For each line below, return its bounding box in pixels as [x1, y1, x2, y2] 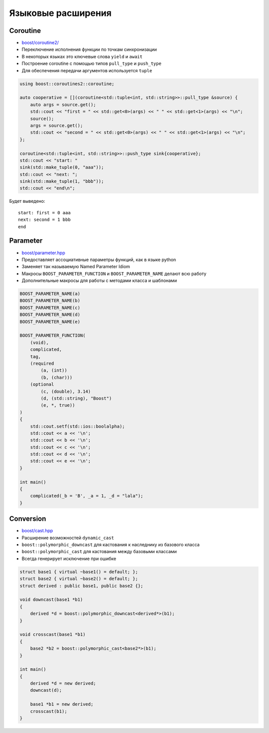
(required [30, 360, 54, 366]
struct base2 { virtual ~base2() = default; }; [19, 576, 138, 582]
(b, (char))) [40, 374, 73, 380]
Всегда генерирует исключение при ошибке [21, 556, 117, 562]
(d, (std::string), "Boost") [40, 395, 112, 401]
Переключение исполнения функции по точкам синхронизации [21, 46, 157, 52]
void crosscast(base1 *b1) [19, 632, 86, 637]
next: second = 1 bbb [18, 217, 71, 223]
